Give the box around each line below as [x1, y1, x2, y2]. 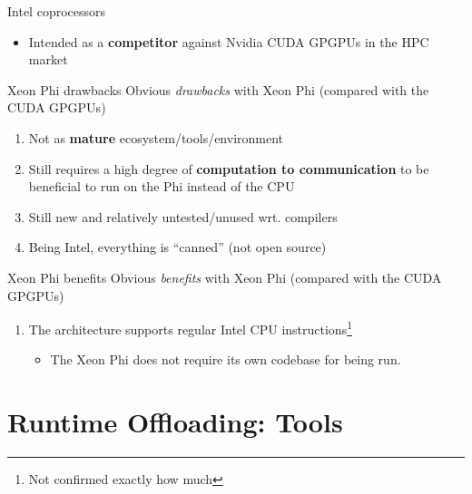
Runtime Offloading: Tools [7, 403, 343, 441]
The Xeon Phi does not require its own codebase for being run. [50, 350, 401, 369]
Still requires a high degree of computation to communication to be [28, 159, 429, 178]
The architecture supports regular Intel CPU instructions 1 [28, 317, 353, 338]
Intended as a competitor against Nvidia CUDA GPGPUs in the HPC [28, 32, 429, 51]
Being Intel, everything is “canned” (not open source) [28, 237, 327, 257]
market [28, 50, 68, 69]
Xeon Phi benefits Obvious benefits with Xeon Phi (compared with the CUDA [7, 267, 442, 286]
